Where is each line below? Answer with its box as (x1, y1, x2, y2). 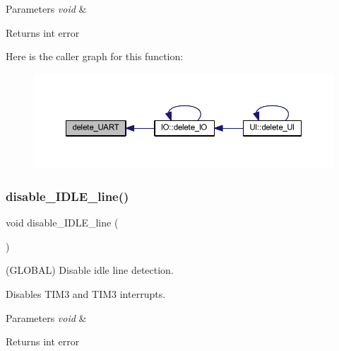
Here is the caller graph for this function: (6, 49, 184, 64)
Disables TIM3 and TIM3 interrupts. (6, 286, 166, 301)
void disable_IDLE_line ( (6, 215, 119, 230)
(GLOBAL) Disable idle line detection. (6, 263, 174, 277)
